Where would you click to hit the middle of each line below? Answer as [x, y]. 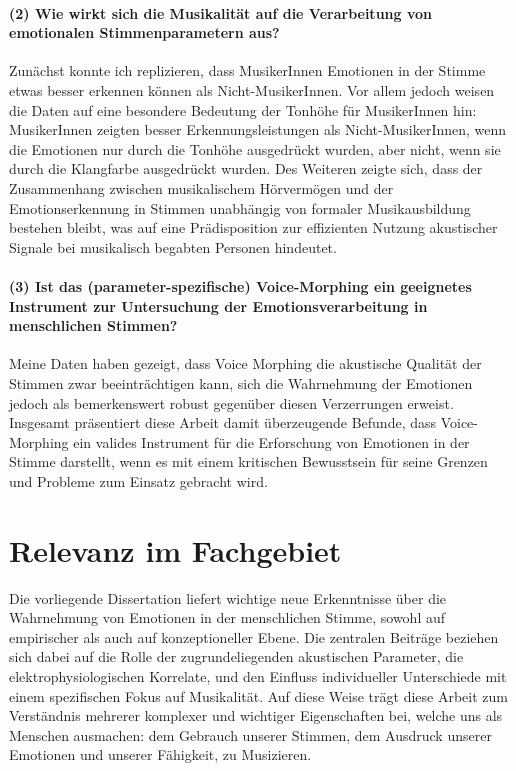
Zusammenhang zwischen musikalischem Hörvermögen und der [201, 187]
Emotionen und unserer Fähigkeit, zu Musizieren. [160, 754]
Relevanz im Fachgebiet [175, 549]
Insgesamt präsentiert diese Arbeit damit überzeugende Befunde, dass [223, 422]
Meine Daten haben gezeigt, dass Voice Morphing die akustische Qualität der [245, 363]
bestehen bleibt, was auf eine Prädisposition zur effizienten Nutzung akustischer [253, 227]
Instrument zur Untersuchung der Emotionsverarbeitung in [218, 305]
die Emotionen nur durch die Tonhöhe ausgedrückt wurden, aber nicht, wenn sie [255, 148]
